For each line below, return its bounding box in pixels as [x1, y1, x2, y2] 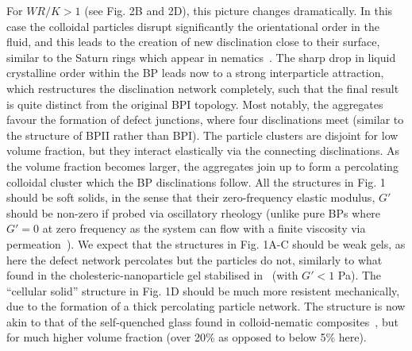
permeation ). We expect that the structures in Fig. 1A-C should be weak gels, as [6, 235, 406, 252]
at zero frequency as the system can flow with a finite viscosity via [42, 220, 366, 237]
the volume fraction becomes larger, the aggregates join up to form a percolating [6, 157, 399, 174]
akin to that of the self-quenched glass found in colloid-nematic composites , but [6, 313, 399, 330]
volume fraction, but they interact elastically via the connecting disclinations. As [6, 142, 400, 159]
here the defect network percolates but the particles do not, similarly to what [6, 251, 383, 268]
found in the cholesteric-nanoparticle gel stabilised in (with [6, 267, 298, 283]
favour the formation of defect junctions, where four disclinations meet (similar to [6, 111, 404, 128]
